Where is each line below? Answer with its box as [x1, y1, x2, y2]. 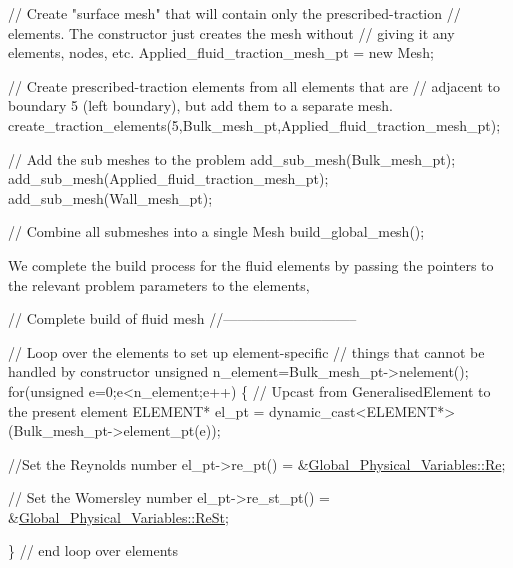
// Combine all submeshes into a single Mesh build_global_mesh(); [8, 221, 425, 242]
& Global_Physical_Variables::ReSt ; [8, 506, 229, 527]
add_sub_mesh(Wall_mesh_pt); [8, 187, 213, 208]
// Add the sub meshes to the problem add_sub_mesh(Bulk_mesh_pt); [8, 148, 456, 169]
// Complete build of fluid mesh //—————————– [8, 308, 357, 329]
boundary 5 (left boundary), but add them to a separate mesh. [8, 95, 393, 116]
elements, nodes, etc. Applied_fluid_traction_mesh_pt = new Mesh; [8, 42, 434, 63]
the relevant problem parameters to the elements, [8, 274, 310, 295]
